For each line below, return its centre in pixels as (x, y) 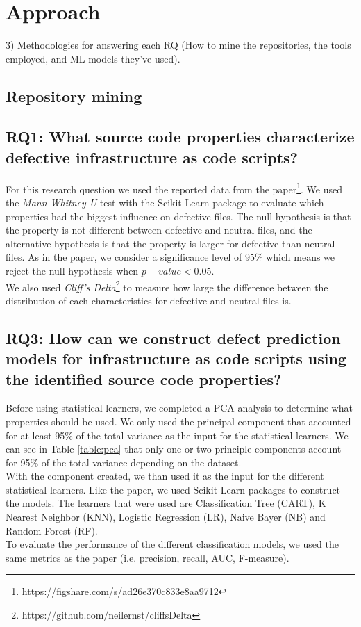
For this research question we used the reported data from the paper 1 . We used (174, 188)
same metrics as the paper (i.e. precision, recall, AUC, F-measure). (148, 557)
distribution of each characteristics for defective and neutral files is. (149, 300)
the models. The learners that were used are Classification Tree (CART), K (166, 503)
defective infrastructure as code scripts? (152, 157)
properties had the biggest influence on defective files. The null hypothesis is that (178, 216)
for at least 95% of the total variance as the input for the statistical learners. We (177, 435)
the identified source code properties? (144, 378)
